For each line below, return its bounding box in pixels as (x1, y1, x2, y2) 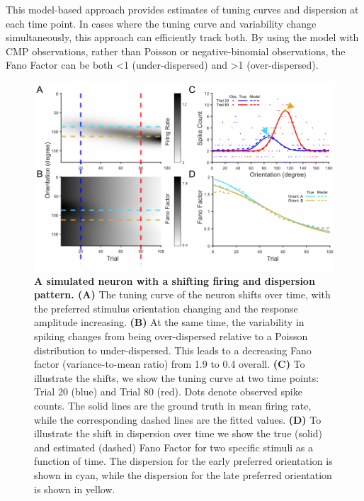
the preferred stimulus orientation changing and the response (34, 300, 298, 315)
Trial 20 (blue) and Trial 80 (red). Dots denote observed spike (34, 384, 302, 399)
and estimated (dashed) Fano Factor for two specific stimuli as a (34, 439, 314, 454)
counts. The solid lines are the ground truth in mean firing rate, (34, 398, 312, 412)
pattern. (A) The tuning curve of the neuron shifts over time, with (34, 287, 331, 302)
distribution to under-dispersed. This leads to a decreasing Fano (34, 342, 312, 357)
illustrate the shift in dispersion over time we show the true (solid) (34, 426, 322, 441)
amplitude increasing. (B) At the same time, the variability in (34, 315, 305, 330)
